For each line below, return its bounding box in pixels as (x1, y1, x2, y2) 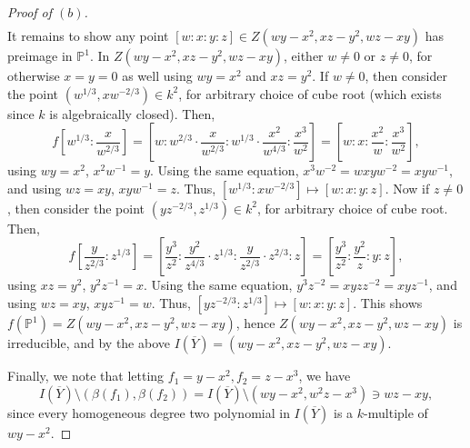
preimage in (7, 46, 73, 65)
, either (283, 46, 324, 65)
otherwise (7, 66, 60, 85)
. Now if (385, 178, 430, 197)
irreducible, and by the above (7, 334, 170, 353)
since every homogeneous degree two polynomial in (7, 403, 290, 422)
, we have (298, 366, 351, 385)
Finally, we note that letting (7, 366, 165, 385)
